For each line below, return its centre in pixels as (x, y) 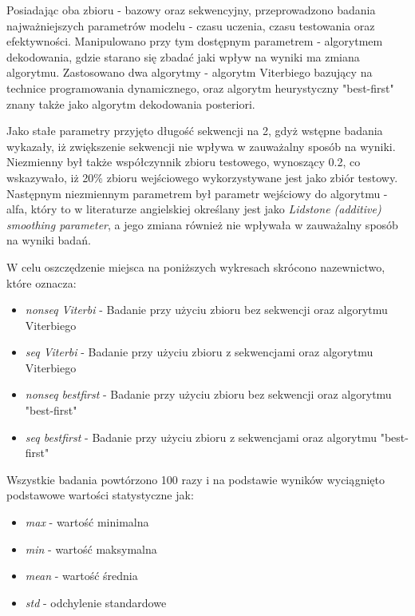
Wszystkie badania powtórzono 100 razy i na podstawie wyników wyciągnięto (196, 479)
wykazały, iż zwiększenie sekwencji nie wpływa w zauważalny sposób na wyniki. (201, 146)
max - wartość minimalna (87, 522)
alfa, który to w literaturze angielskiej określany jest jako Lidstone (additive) (194, 209)
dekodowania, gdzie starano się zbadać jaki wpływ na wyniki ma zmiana (183, 56)
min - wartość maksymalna (91, 548)
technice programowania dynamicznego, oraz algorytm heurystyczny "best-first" (200, 87)
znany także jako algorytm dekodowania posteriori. (131, 103)
